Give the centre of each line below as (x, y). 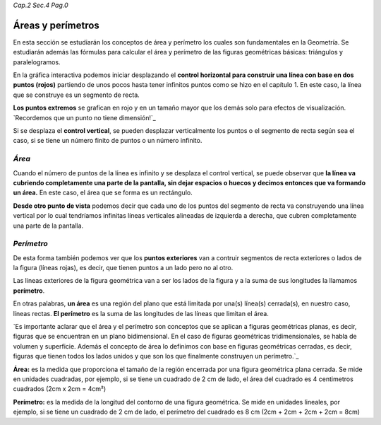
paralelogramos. (37, 62)
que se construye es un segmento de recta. (77, 95)
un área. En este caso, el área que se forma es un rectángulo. (103, 193)
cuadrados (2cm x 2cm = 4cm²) (60, 389)
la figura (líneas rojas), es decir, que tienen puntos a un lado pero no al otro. (123, 268)
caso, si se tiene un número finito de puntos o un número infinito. (108, 141)
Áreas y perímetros (56, 25)
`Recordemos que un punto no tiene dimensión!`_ (85, 117)
